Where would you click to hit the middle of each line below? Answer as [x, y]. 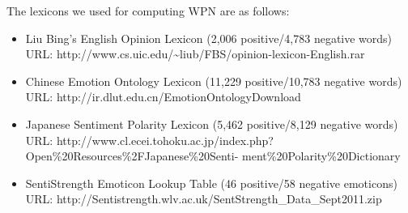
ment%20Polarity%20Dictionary [321, 156]
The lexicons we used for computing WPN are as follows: [148, 11]
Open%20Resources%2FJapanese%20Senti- [132, 156]
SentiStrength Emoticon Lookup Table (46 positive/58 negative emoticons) [211, 183]
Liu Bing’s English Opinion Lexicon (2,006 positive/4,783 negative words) [209, 38]
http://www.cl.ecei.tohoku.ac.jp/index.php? [165, 140]
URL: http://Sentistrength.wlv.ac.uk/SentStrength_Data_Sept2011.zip [204, 199]
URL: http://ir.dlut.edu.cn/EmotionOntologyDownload [163, 97]
